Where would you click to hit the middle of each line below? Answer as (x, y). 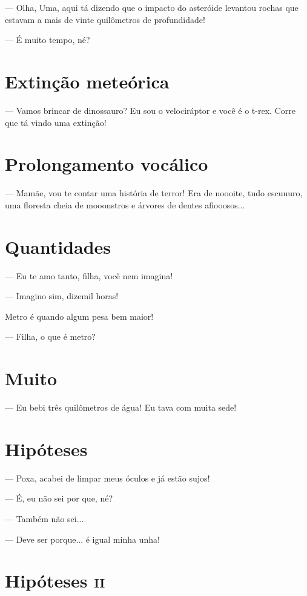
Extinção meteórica (87, 81)
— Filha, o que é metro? (50, 336)
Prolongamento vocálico (107, 164)
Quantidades (58, 246)
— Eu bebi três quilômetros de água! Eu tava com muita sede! (121, 407)
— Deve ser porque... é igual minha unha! (82, 539)
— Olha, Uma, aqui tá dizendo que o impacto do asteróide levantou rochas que (152, 7)
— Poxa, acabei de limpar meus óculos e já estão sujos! (107, 478)
